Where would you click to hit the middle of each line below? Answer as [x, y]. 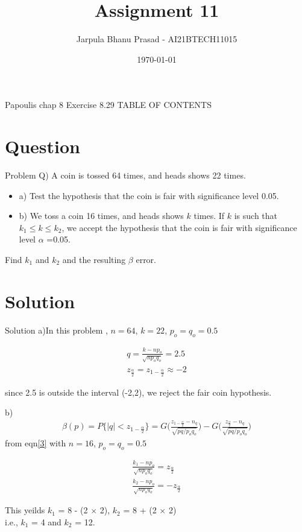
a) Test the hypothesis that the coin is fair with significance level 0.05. [149, 195]
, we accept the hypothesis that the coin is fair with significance [179, 227]
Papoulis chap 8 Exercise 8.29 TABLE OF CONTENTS [109, 105]
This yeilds [25, 510]
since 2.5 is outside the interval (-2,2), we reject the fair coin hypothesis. [138, 392]
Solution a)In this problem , [56, 330]
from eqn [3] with [36, 442]
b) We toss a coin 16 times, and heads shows [101, 216]
